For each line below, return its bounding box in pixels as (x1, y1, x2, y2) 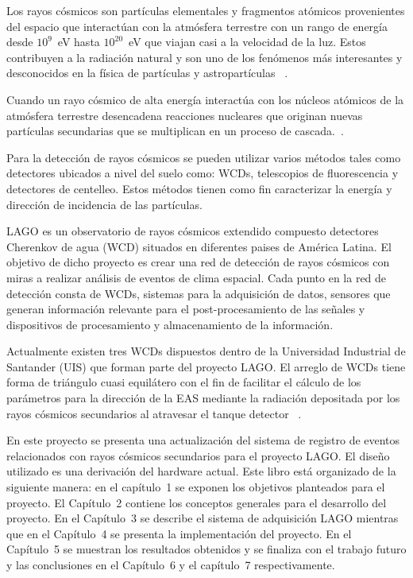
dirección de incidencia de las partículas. (6, 196, 203, 212)
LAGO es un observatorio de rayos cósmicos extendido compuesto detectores (6, 223, 379, 239)
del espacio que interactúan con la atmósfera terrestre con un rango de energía (6, 17, 388, 34)
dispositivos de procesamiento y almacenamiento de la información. (6, 316, 334, 332)
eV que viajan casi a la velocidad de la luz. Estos (129, 33, 366, 50)
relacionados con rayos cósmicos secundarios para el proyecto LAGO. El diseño (6, 447, 390, 464)
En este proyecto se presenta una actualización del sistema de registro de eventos (6, 432, 400, 448)
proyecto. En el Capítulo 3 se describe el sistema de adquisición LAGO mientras (6, 510, 399, 526)
